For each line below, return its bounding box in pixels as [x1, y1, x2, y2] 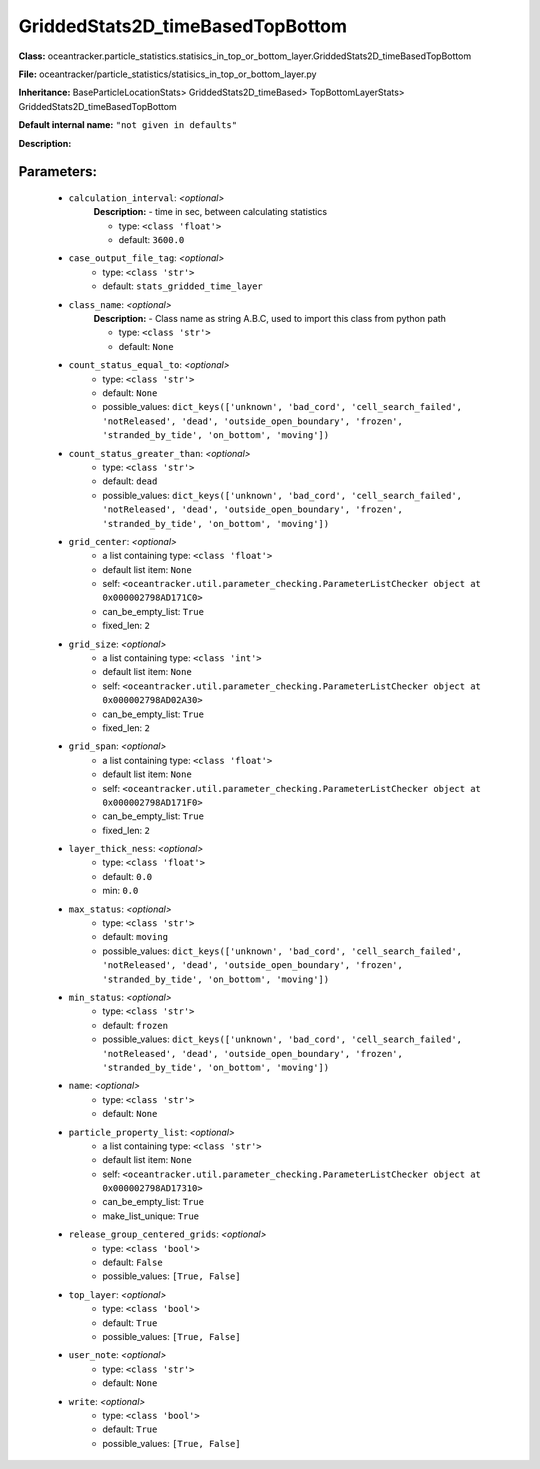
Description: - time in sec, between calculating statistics [93, 206, 328, 218]
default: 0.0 [102, 870, 153, 882]
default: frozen [102, 1019, 169, 1031]
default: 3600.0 [118, 234, 185, 246]
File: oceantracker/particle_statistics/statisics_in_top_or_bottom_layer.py [18, 68, 317, 80]
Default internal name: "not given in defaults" [18, 119, 238, 131]
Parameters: [18, 163, 97, 180]
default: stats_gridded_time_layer [102, 280, 264, 292]
